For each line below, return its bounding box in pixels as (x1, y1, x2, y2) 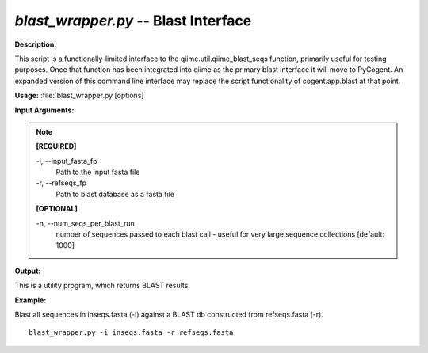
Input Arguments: (14, 105, 75, 115)
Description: (14, 40, 57, 49)
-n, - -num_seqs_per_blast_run (36, 218, 135, 228)
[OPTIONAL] (36, 204, 78, 214)
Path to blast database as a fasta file (55, 189, 174, 199)
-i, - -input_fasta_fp (36, 156, 98, 165)
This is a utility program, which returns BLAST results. (14, 281, 190, 290)
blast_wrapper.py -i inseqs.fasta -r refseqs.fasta (29, 328, 234, 337)
